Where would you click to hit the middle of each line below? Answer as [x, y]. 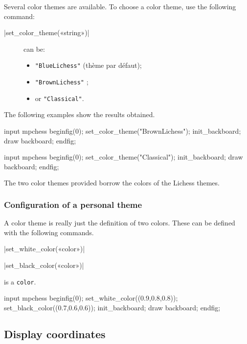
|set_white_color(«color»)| [45, 249]
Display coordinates [55, 334]
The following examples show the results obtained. [79, 114]
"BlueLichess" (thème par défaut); [88, 65]
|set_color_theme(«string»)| [47, 32]
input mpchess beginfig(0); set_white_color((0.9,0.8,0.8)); [91, 298]
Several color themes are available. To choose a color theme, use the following [120, 6]
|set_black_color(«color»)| [44, 265]
